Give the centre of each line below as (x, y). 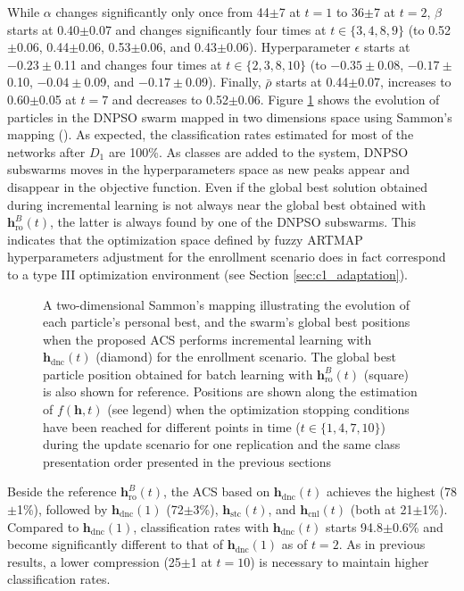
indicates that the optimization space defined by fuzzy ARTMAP (185, 239)
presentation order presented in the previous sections (187, 461)
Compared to (43, 526)
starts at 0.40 (44, 29)
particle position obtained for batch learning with (178, 374)
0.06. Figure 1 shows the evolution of (339, 99)
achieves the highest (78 (392, 491)
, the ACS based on (217, 491)
